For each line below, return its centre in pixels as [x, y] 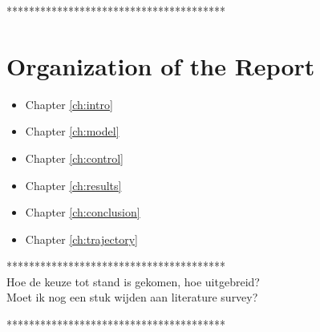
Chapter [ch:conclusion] [83, 212]
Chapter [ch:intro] [69, 104]
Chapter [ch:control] [75, 158]
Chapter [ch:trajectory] [81, 239]
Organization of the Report [161, 65]
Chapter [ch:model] [72, 131]
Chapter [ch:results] [73, 185]
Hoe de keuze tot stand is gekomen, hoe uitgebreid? [133, 281]
